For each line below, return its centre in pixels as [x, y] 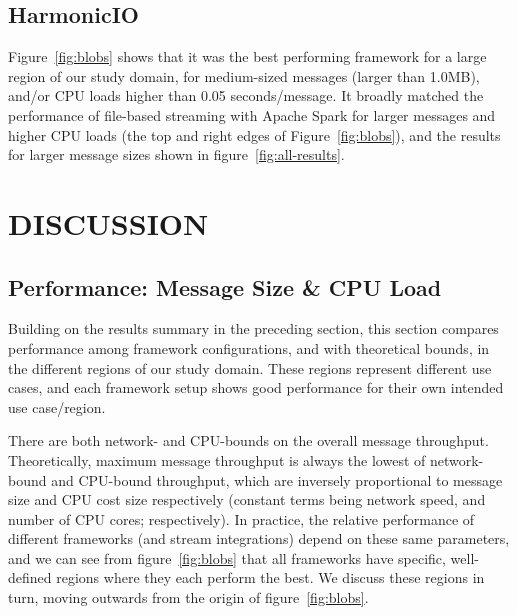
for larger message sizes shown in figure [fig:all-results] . [176, 154]
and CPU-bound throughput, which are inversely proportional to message [277, 479]
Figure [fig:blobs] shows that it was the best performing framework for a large [247, 56]
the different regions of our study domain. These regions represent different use [250, 367]
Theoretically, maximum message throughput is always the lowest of [217, 459]
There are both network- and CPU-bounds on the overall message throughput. [248, 440]
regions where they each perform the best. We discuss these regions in [270, 577]
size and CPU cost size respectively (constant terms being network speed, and [247, 499]
